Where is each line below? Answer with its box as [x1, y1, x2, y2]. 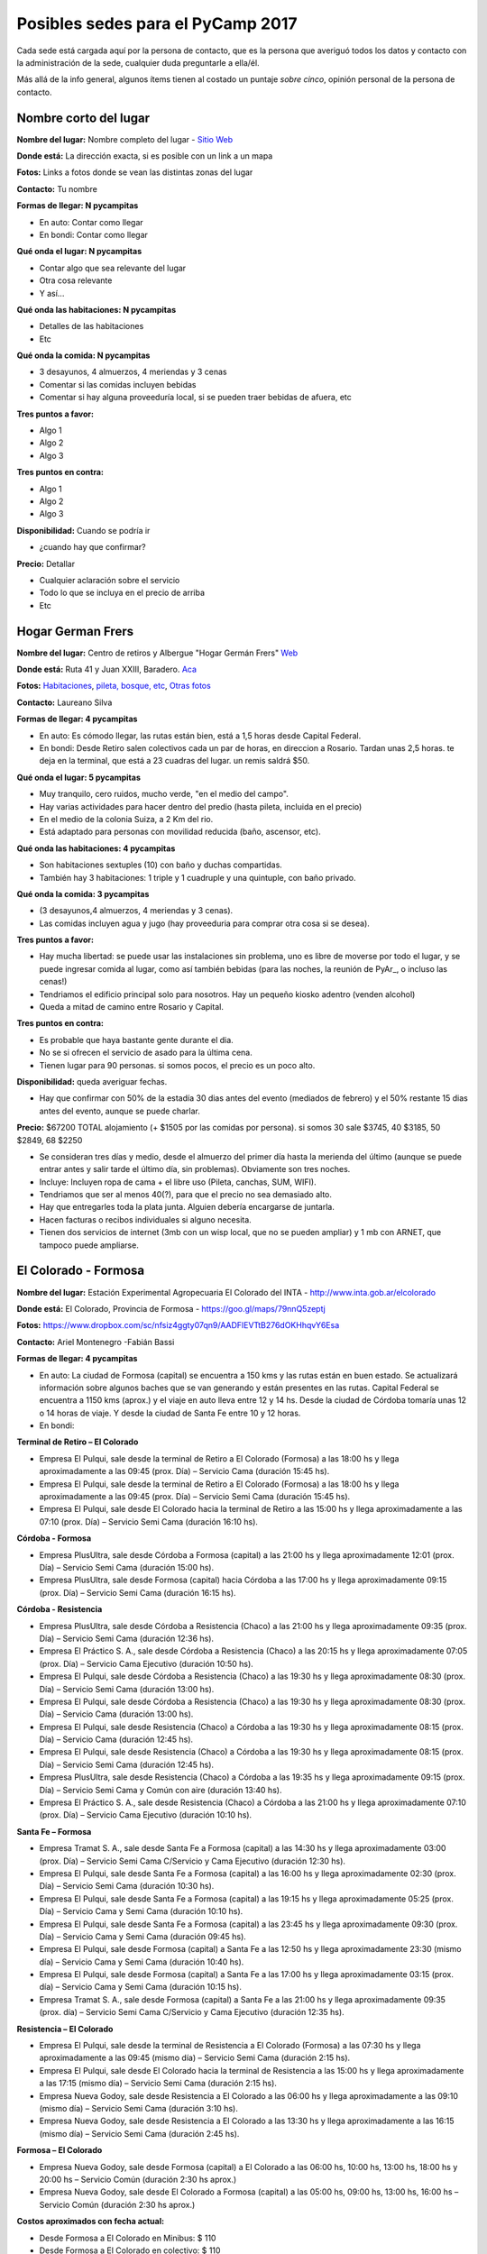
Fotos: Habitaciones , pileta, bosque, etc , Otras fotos [16, 681, 211, 692]
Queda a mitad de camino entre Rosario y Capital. [39, 1002, 225, 1012]
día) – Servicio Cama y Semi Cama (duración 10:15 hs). [39, 1982, 243, 1993]
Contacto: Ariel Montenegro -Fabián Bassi [16, 1336, 175, 1347]
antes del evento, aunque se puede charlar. [39, 1105, 200, 1116]
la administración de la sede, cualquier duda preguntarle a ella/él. [16, 57, 261, 68]
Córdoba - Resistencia [16, 1604, 103, 1615]
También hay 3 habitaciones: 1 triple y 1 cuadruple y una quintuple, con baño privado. [39, 872, 356, 883]
